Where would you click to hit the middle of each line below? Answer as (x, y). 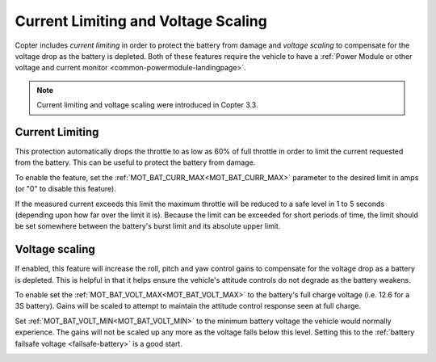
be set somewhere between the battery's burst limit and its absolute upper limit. (148, 226)
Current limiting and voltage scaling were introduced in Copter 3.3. (147, 105)
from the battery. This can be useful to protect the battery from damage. (135, 162)
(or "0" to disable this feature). (65, 189)
